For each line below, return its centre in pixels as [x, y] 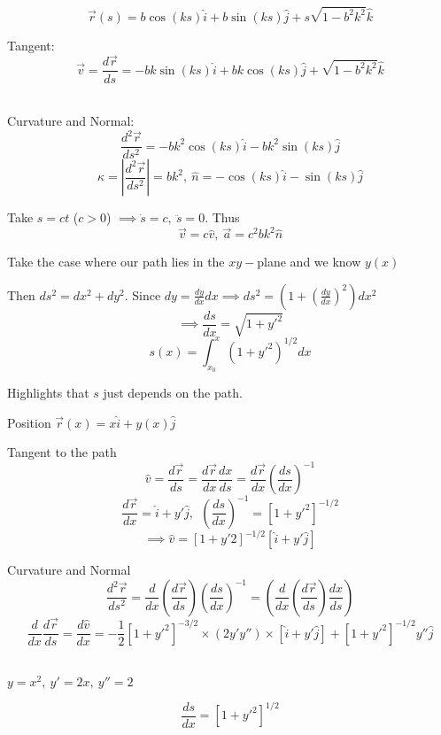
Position [29, 422]
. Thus [222, 217]
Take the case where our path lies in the [116, 262]
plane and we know [309, 262]
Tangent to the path [62, 452]
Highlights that [48, 393]
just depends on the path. [173, 393]
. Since [143, 294]
